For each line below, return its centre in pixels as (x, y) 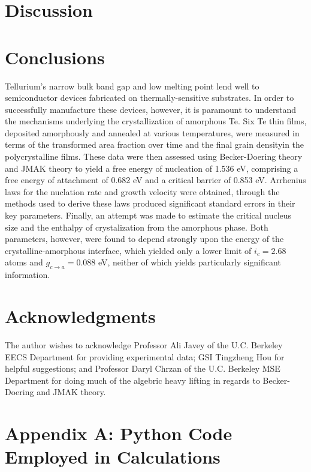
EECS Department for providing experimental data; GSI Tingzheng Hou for (145, 356)
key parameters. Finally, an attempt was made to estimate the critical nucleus (148, 215)
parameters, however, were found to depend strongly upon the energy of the (144, 239)
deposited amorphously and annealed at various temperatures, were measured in (152, 132)
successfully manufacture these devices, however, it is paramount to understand (151, 109)
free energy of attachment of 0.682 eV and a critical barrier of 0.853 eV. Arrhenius (155, 180)
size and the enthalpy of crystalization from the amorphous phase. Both (137, 227)
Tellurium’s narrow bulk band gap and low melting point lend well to (132, 86)
